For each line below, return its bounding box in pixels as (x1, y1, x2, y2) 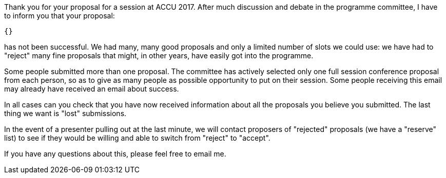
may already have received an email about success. (4, 84, 179, 93)
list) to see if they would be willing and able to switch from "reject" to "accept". (4, 133, 270, 142)
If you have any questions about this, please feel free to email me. (4, 149, 226, 158)
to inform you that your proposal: (4, 11, 115, 20)
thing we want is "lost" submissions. (4, 109, 127, 118)
